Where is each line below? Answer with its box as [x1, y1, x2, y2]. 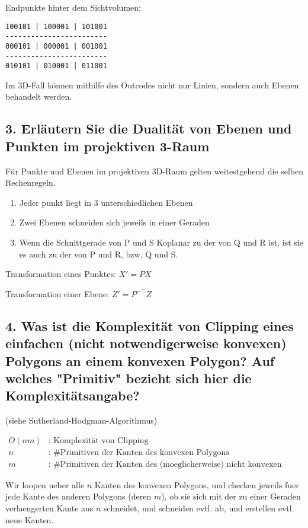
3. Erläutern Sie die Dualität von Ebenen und [5, 119, 292, 138]
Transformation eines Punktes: [5, 268, 116, 280]
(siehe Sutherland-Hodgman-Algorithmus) [5, 414, 158, 427]
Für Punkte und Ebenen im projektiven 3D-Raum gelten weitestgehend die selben [5, 164, 303, 177]
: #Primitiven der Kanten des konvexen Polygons [48, 448, 229, 457]
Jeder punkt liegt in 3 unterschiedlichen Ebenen [19, 196, 193, 208]
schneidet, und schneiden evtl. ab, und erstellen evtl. [104, 502, 294, 514]
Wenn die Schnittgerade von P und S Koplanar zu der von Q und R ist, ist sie [19, 236, 303, 249]
